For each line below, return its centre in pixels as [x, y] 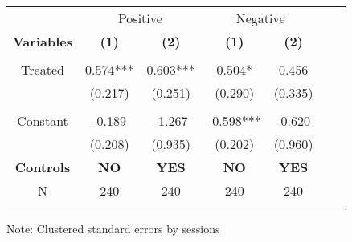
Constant [43, 121]
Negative [260, 18]
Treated [43, 69]
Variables [43, 41]
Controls [43, 167]
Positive [140, 18]
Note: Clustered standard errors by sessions [113, 228]
